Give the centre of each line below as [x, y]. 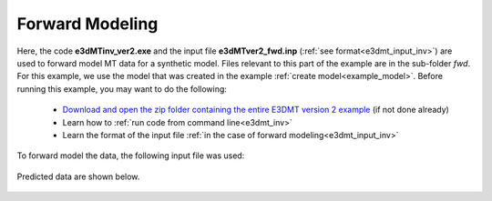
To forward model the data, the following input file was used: [131, 156]
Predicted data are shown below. [78, 176]
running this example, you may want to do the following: [122, 89]
